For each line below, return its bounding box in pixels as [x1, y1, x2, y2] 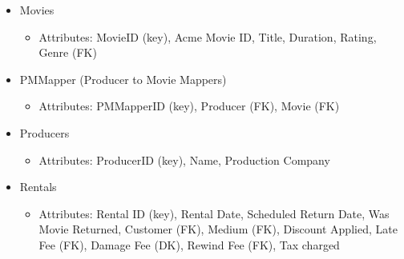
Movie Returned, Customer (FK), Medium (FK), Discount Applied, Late [38, 221, 398, 237]
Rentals [19, 178, 57, 195]
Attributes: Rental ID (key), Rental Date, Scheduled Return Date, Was [38, 205, 390, 221]
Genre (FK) [38, 44, 97, 61]
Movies [19, 2, 55, 18]
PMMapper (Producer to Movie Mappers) [19, 70, 227, 87]
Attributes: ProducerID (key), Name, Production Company [38, 151, 330, 168]
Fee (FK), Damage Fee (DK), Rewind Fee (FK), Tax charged [38, 236, 340, 253]
